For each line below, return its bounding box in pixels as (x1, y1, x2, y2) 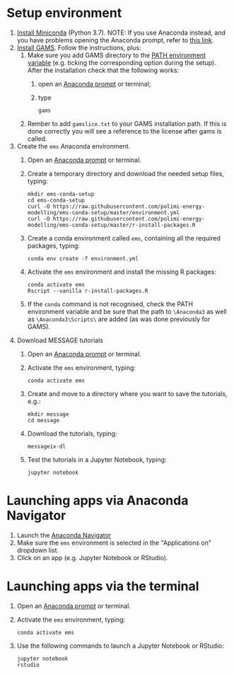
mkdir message (27, 410, 69, 418)
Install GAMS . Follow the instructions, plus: (16, 43, 142, 52)
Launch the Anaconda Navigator (16, 530, 112, 539)
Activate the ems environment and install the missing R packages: (27, 267, 216, 276)
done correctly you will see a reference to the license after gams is (27, 127, 222, 135)
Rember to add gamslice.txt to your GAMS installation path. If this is (27, 119, 227, 128)
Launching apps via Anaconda (6, 493, 189, 509)
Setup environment (6, 5, 122, 21)
